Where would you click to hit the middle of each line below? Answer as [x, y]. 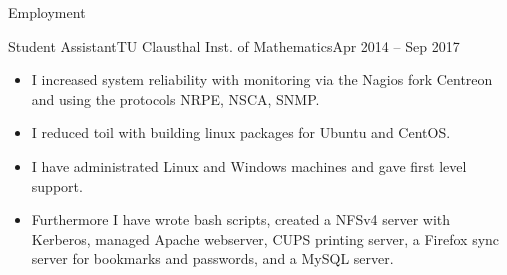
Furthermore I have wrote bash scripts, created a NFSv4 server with [241, 219]
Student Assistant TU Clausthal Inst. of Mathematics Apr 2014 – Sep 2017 [234, 45]
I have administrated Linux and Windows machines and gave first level [249, 165]
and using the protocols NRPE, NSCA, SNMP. [175, 98]
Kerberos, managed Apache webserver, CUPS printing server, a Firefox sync [265, 238]
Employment [47, 12]
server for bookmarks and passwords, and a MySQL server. [212, 258]
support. [57, 185]
